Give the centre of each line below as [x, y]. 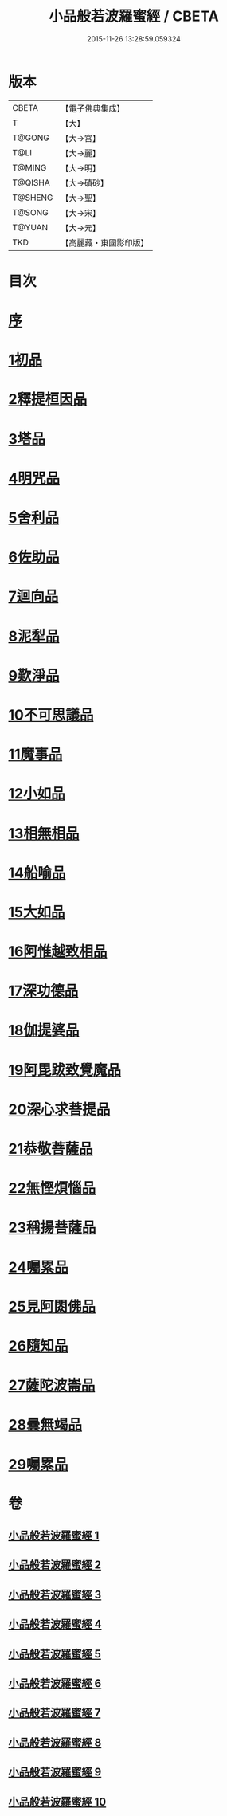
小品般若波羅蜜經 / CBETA [134, 16]
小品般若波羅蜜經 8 [55, 1742]
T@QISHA [31, 182]
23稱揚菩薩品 [52, 1228]
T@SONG [31, 212]
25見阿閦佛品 [52, 1306]
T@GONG [31, 138]
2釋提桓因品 [48, 400]
